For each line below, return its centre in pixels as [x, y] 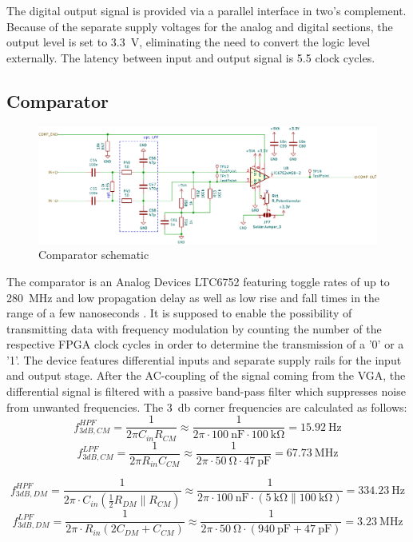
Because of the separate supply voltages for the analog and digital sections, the [200, 26]
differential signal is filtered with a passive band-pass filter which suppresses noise [206, 391]
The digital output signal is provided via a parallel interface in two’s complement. [206, 10]
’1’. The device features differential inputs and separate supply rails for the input [204, 359]
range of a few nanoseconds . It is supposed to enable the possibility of [179, 313]
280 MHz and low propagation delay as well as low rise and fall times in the [193, 297]
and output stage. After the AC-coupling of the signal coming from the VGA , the [206, 375]
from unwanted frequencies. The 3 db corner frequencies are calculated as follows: [207, 406]
